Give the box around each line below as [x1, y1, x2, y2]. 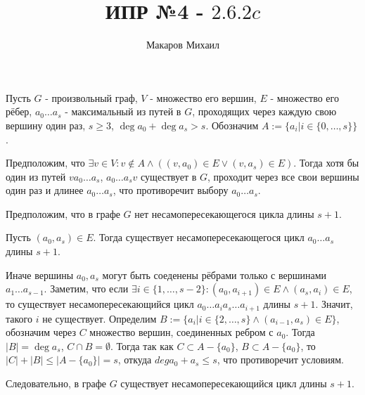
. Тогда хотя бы [293, 155, 359, 170]
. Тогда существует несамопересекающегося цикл [93, 230, 305, 245]
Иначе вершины [6, 267, 74, 282]
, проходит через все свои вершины [207, 169, 359, 183]
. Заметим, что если [44, 281, 129, 296]
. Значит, [315, 297, 353, 311]
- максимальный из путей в [65, 104, 181, 119]
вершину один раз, [6, 117, 86, 132]
